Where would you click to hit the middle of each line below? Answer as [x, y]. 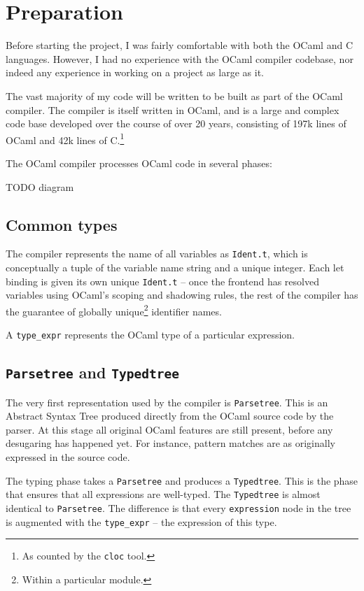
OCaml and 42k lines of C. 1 [65, 138]
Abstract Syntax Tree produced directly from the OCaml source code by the [170, 416]
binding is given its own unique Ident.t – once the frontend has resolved [162, 281]
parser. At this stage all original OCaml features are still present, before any [169, 429]
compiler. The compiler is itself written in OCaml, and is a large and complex [173, 109]
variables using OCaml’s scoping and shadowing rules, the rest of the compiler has [182, 295]
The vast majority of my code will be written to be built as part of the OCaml [174, 95]
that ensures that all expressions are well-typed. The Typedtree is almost [163, 494]
